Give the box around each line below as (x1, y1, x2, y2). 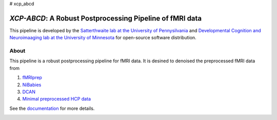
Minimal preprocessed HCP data (22, 96, 91, 102)
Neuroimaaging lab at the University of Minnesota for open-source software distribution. (9, 35, 197, 41)
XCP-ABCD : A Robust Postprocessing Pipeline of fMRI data (9, 14, 202, 22)
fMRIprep (22, 75, 42, 81)
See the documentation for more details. (9, 105, 95, 111)
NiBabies (22, 82, 42, 88)
